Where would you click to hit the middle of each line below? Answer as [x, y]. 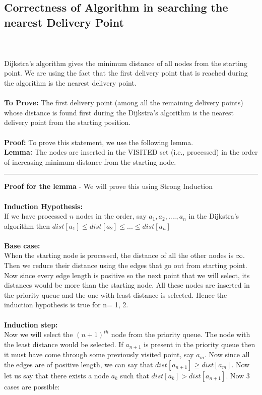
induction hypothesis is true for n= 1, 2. [66, 305]
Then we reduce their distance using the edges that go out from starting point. [126, 265]
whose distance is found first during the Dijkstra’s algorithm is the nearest [119, 112]
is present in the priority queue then [200, 344]
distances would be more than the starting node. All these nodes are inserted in [127, 285]
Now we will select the [39, 334]
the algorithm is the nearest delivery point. [70, 82]
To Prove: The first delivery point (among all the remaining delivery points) [124, 103]
